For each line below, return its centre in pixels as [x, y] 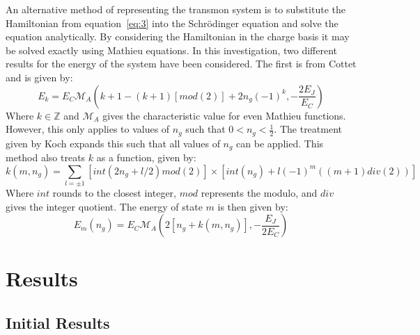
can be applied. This [280, 143]
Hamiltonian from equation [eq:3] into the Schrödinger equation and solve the [172, 23]
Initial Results [58, 322]
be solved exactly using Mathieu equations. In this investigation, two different [172, 50]
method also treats [46, 157]
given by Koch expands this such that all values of [113, 143]
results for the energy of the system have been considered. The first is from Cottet [181, 64]
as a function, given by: [146, 157]
